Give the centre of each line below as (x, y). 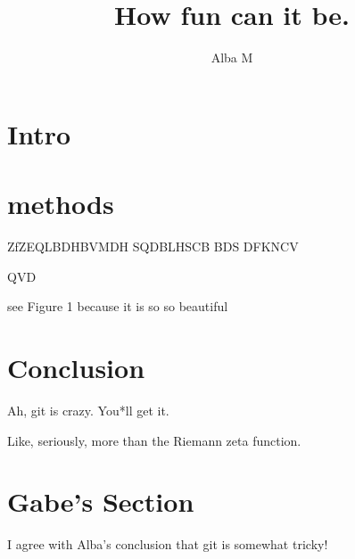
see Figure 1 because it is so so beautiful (118, 306)
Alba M (232, 58)
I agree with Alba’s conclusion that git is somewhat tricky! (168, 544)
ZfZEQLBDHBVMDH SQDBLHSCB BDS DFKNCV (153, 247)
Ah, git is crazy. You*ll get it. (88, 410)
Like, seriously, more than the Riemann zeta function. (154, 440)
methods (61, 204)
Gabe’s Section (101, 501)
